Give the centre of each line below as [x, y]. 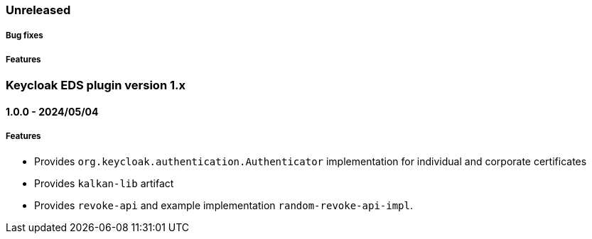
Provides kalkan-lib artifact [104, 183]
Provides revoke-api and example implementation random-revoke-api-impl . [224, 205]
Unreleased [38, 10]
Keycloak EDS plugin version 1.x [96, 85]
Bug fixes [25, 36]
